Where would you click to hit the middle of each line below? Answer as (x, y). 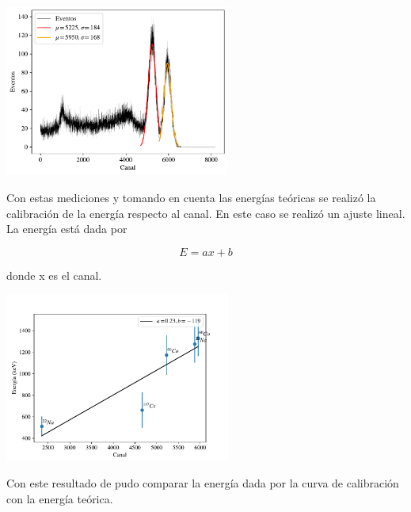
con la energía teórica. (60, 498)
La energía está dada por (67, 229)
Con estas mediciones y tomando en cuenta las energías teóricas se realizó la (191, 197)
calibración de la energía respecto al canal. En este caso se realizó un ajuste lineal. (206, 213)
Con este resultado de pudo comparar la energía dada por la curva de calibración (203, 482)
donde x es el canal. (54, 275)
